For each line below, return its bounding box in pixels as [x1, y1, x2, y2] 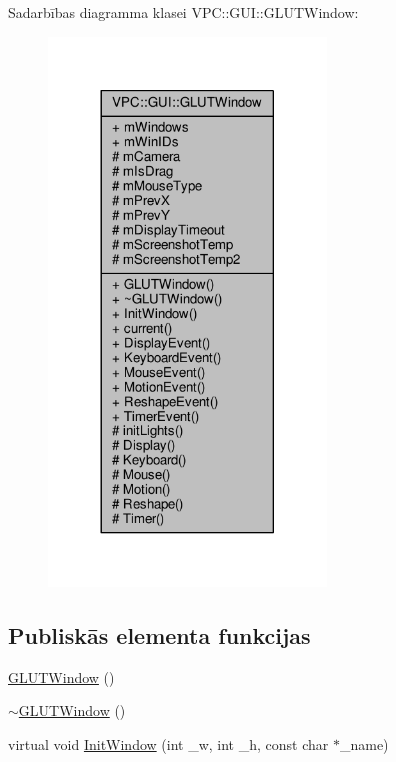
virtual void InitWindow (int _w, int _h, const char [8, 733, 329, 754]
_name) [339, 733, 389, 754]
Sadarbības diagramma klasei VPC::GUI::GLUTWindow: [8, 2, 359, 22]
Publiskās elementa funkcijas [8, 619, 311, 650]
